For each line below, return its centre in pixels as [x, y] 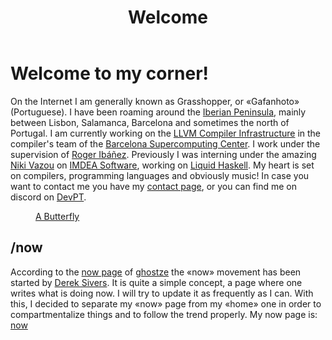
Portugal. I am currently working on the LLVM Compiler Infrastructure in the [165, 133]
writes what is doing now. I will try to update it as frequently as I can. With [162, 293]
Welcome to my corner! [110, 73]
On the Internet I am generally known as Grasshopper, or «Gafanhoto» [155, 101]
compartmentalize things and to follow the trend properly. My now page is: [164, 314]
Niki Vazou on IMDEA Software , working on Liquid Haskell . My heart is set [162, 165]
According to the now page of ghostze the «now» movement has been [156, 272]
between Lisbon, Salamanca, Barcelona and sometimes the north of [150, 122]
